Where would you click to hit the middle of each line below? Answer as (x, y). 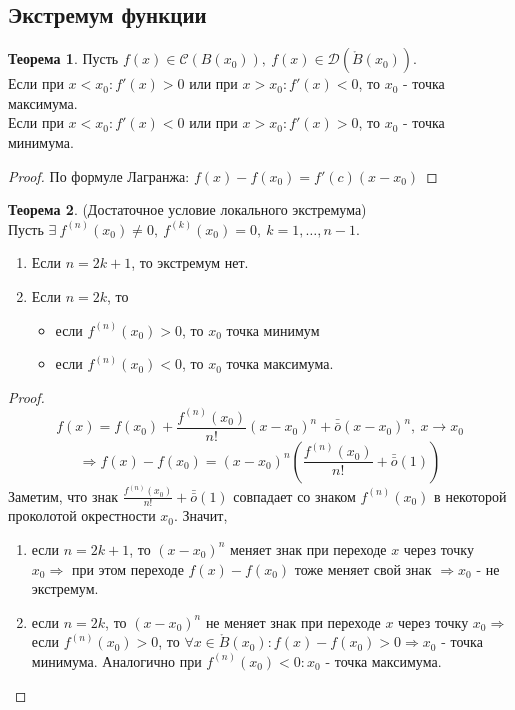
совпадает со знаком (294, 495)
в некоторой (470, 495)
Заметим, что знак (63, 495)
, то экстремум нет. (190, 262)
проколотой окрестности (82, 515)
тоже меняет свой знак (363, 568)
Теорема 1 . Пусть (63, 58)
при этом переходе (127, 568)
